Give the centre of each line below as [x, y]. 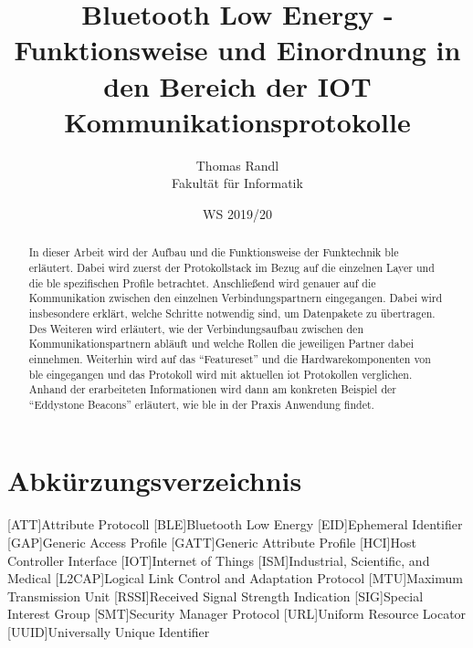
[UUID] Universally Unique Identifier [109, 631]
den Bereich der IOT [237, 85]
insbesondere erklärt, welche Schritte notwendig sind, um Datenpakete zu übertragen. [232, 313]
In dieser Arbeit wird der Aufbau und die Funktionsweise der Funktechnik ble [214, 252]
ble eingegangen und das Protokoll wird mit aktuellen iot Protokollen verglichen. [221, 374]
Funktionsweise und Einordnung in [237, 50]
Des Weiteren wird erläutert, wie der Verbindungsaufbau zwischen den [196, 328]
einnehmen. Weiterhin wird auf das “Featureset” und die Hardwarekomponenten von [230, 358]
